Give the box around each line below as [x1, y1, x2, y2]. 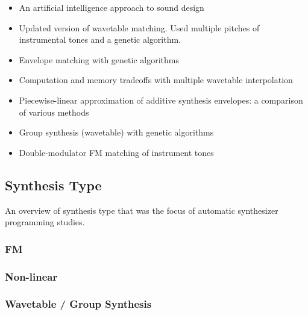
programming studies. [5, 216, 85, 228]
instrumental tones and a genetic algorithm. [19, 33, 181, 46]
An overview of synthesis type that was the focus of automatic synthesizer [5, 204, 278, 216]
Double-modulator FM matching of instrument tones [19, 146, 214, 158]
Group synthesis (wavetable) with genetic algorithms [19, 126, 214, 139]
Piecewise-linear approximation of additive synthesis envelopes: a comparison [19, 93, 303, 106]
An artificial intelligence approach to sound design [19, 1, 204, 13]
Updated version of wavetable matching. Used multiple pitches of [19, 21, 260, 34]
